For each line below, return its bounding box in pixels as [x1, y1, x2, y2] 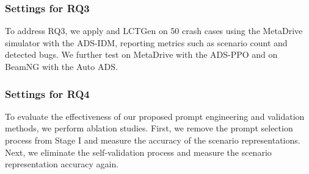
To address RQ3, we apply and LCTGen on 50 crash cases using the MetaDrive [5, 24, 303, 37]
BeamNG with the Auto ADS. [5, 60, 118, 72]
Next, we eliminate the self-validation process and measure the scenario [5, 145, 272, 158]
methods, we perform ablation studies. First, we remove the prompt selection [5, 122, 293, 134]
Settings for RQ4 [5, 86, 90, 101]
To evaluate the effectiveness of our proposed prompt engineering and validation [5, 110, 305, 122]
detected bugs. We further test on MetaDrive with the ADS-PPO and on [5, 48, 278, 61]
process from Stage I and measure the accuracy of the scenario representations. [5, 134, 300, 146]
